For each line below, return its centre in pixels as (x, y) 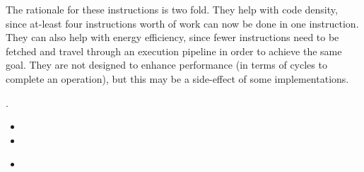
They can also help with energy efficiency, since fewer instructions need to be (172, 37)
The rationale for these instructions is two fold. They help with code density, (172, 9)
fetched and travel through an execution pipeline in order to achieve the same (174, 51)
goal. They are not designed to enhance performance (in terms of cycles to (166, 65)
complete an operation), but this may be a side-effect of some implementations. (177, 78)
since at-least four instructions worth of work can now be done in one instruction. (182, 23)
